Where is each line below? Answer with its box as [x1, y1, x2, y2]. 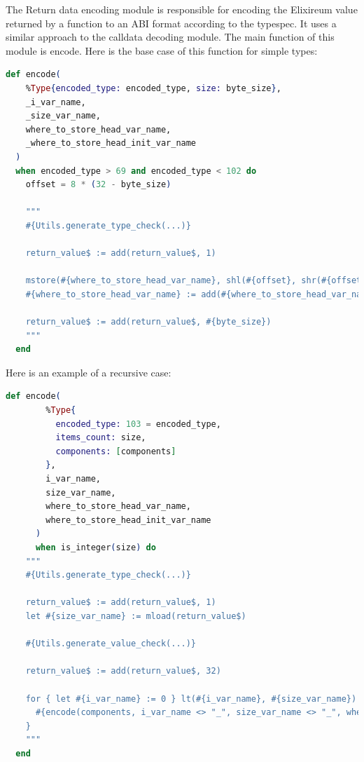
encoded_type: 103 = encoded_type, [55, 419, 221, 429]
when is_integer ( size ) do [35, 542, 156, 552]
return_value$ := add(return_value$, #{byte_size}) [25, 317, 272, 327]
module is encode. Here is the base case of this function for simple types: [6, 43, 318, 57]
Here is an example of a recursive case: [6, 365, 171, 379]
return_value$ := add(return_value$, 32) [25, 666, 221, 676]
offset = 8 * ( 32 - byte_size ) [25, 179, 171, 190]
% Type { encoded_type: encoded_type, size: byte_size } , [25, 83, 281, 93]
